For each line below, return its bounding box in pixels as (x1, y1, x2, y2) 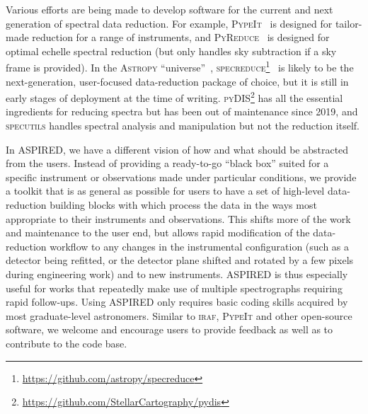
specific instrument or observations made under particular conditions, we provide (6, 169, 357, 184)
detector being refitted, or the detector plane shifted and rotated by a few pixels (6, 253, 354, 268)
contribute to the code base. (6, 335, 127, 350)
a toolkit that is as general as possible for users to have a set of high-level (6, 183, 325, 198)
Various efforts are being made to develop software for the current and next (6, 2, 333, 16)
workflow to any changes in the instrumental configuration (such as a (50, 238, 350, 253)
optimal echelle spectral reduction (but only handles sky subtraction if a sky (6, 43, 337, 58)
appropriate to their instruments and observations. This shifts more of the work (6, 211, 351, 226)
